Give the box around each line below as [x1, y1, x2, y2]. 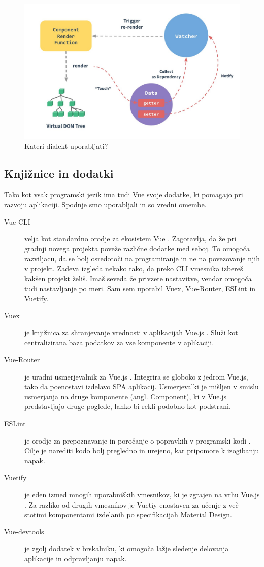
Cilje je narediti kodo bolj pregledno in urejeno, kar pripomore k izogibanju [24, 445, 259, 456]
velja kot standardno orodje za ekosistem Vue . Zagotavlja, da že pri [24, 233, 237, 244]
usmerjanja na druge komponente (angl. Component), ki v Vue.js [24, 391, 227, 401]
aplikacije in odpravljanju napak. [24, 553, 127, 564]
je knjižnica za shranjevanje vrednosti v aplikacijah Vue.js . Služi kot [24, 327, 238, 337]
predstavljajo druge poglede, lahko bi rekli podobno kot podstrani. [24, 401, 231, 412]
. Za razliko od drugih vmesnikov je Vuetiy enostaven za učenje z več [24, 499, 239, 510]
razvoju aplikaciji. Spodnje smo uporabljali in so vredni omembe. [4, 199, 207, 209]
